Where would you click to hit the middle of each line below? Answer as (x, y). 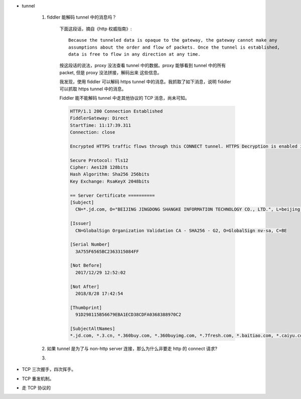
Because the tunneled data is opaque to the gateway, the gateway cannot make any (173, 40)
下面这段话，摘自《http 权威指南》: (96, 29)
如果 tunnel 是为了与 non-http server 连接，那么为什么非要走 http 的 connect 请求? (132, 349)
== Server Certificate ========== (112, 195)
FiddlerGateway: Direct (99, 118)
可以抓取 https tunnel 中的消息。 (93, 89)
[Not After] (85, 286)
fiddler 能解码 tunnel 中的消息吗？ (82, 17)
